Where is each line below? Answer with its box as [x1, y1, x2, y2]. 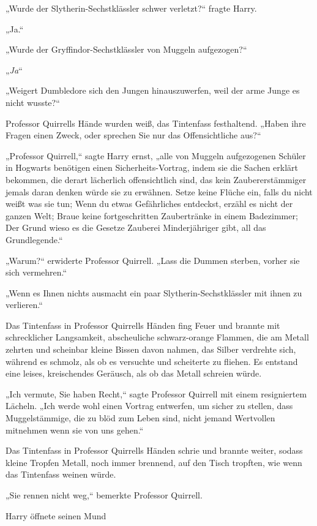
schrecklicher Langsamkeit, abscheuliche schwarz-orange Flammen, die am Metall [6, 331, 309, 344]
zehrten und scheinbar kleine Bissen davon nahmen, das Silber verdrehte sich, [6, 343, 296, 356]
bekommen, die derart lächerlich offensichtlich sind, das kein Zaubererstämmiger [6, 173, 307, 186]
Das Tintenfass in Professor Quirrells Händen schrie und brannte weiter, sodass [6, 444, 303, 457]
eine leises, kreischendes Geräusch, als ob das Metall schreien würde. [6, 367, 262, 380]
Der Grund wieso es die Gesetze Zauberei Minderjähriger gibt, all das [6, 221, 266, 234]
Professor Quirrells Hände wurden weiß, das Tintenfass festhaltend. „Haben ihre [6, 116, 306, 129]
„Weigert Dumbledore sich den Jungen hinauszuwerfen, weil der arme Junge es [6, 84, 300, 97]
